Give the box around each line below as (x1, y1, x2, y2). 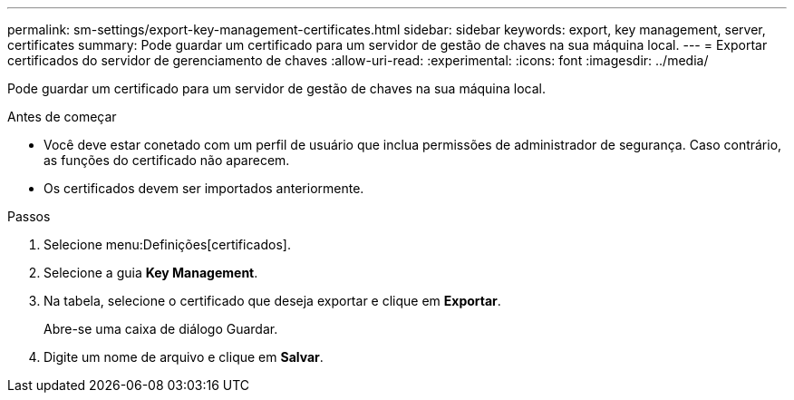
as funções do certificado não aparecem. (44, 152, 290, 168)
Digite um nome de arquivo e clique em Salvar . (44, 349, 324, 365)
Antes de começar (7, 109, 117, 124)
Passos (7, 209, 51, 224)
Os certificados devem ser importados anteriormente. (44, 180, 364, 196)
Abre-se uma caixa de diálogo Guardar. (44, 321, 278, 337)
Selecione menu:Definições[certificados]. (44, 237, 291, 252)
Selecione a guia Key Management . (44, 265, 258, 280)
